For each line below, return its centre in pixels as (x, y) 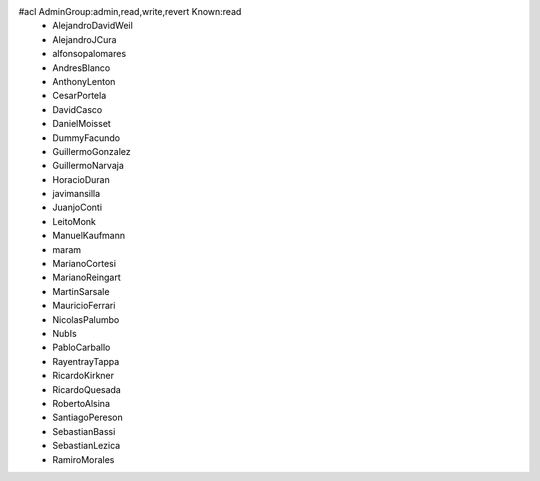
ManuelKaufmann (89, 236)
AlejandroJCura (84, 39)
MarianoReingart (86, 277)
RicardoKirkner (83, 376)
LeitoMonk (74, 221)
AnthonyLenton (84, 81)
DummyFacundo (86, 137)
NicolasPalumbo (86, 319)
